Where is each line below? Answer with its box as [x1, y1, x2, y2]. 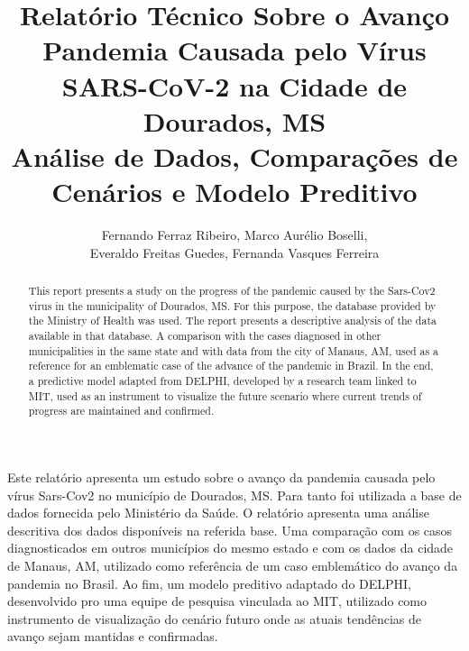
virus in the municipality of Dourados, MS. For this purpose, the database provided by [28, 298, 437, 313]
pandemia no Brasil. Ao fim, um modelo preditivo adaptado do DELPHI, [7, 573, 411, 592]
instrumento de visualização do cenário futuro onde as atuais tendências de [7, 609, 422, 628]
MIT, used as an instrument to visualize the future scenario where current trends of [28, 388, 422, 403]
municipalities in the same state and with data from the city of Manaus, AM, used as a [28, 343, 439, 358]
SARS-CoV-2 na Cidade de [61, 67, 408, 104]
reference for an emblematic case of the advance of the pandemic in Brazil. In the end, [28, 358, 434, 373]
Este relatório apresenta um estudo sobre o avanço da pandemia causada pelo [7, 467, 436, 486]
